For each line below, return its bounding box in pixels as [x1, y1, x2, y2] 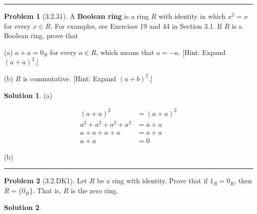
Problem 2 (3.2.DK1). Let [4, 175, 87, 186]
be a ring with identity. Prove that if [97, 175, 208, 186]
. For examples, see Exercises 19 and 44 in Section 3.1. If [50, 20, 222, 31]
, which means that [96, 47, 154, 57]
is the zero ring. [71, 185, 119, 196]
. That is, [33, 185, 61, 196]
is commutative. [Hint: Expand [23, 73, 117, 83]
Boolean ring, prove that [4, 30, 79, 41]
